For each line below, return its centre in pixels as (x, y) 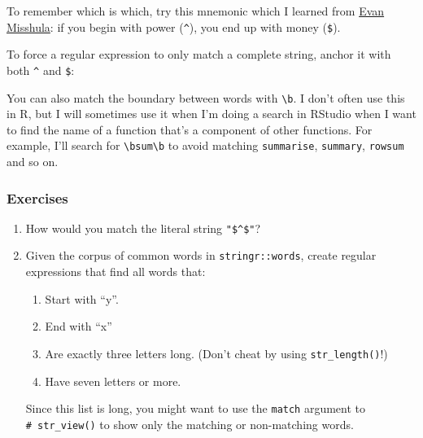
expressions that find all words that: (116, 272)
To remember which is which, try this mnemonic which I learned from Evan (196, 11)
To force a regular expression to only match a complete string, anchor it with (199, 54)
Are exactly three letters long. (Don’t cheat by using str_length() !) (216, 353)
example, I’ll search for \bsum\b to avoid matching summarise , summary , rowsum (205, 145)
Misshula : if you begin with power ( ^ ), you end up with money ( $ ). (174, 26)
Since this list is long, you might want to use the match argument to (196, 408)
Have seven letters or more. (113, 381)
